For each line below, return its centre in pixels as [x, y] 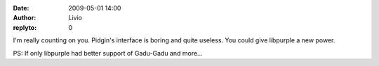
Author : [25, 18]
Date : [21, 8]
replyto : [25, 27]
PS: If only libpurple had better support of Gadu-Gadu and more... [108, 53]
